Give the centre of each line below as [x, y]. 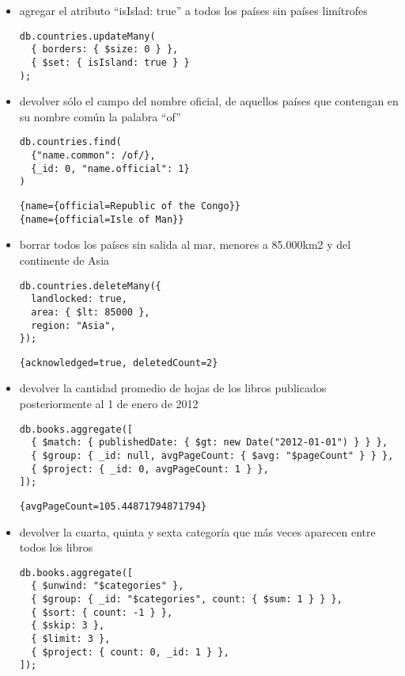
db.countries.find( [70, 142]
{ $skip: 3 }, [68, 626]
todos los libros [56, 547]
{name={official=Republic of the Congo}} [130, 206]
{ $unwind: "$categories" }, [108, 586]
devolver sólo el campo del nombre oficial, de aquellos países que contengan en [209, 101]
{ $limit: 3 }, [71, 639]
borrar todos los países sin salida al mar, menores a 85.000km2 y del [185, 244]
